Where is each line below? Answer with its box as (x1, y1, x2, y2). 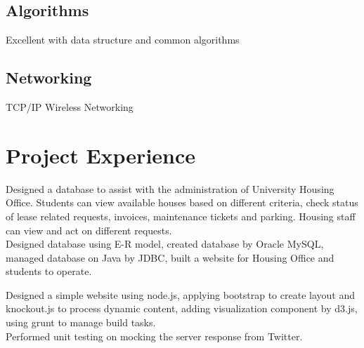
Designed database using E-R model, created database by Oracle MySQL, (6, 236, 324, 251)
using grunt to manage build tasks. (6, 315, 156, 330)
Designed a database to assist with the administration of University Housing (6, 181, 334, 196)
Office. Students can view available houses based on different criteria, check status (6, 195, 358, 210)
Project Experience (6, 140, 196, 169)
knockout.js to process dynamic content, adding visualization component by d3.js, (6, 301, 358, 316)
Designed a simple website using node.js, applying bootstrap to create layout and (6, 287, 355, 302)
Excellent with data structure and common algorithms (6, 32, 240, 47)
